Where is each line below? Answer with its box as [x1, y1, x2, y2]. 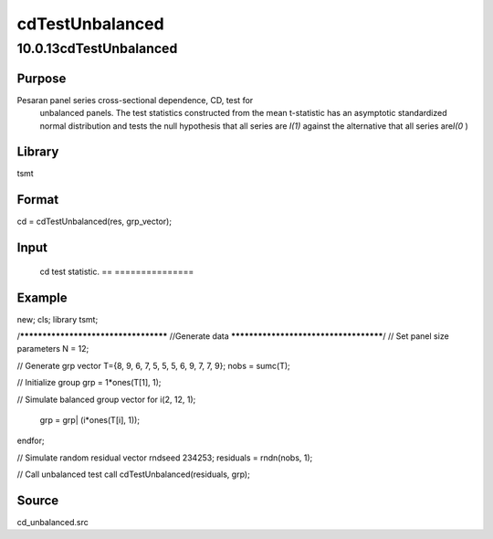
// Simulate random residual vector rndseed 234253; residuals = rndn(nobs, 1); [16, 452, 313, 463]
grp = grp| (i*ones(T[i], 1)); [39, 414, 141, 425]
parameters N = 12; [16, 343, 89, 354]
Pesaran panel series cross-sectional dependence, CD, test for [16, 94, 254, 105]
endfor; [16, 435, 45, 447]
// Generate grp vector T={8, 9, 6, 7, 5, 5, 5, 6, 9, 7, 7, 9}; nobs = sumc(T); [16, 360, 291, 371]
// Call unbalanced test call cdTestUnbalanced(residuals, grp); [16, 469, 250, 480]
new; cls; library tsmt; [16, 313, 99, 324]
